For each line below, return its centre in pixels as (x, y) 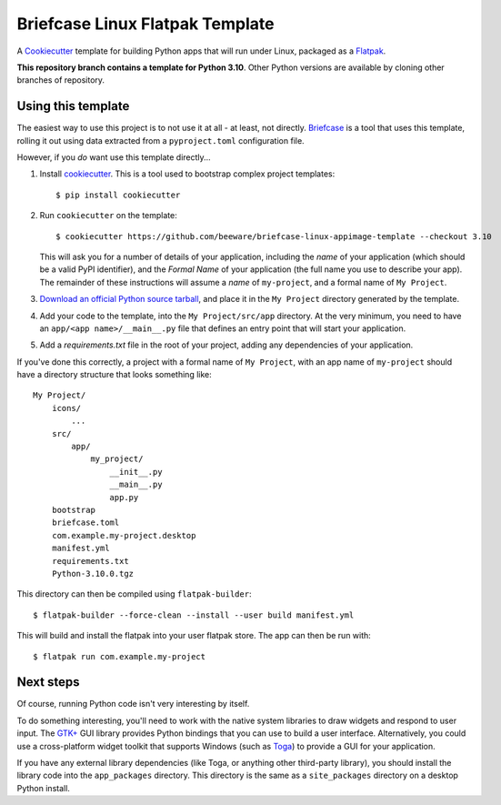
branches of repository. (60, 80)
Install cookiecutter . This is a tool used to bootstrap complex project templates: (187, 174)
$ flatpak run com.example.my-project (120, 656)
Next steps (48, 682)
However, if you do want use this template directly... (114, 157)
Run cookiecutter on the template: (108, 216)
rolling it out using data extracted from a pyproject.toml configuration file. (160, 140)
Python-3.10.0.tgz (93, 574)
